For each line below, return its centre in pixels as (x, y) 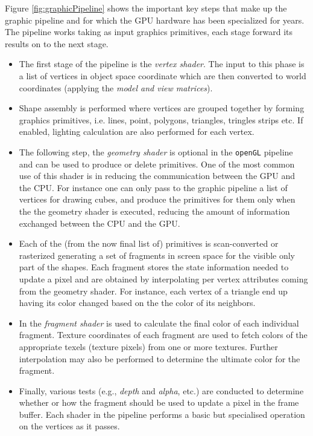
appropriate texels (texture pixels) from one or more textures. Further (148, 346)
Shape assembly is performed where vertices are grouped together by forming (162, 108)
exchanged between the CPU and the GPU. (100, 223)
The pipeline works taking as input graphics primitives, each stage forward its (149, 32)
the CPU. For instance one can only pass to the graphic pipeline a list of (153, 187)
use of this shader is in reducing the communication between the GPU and (157, 176)
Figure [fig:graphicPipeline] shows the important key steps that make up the (146, 8)
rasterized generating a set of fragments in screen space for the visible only (157, 255)
